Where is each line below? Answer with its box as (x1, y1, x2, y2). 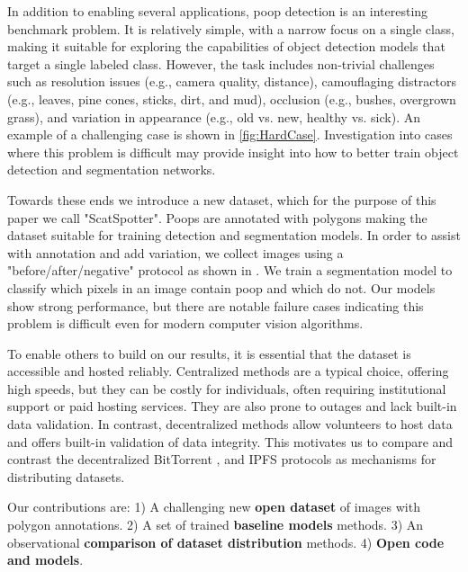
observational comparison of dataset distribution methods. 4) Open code (7, 532, 445, 551)
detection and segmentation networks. (7, 160, 216, 179)
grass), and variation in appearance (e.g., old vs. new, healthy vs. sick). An (7, 107, 421, 126)
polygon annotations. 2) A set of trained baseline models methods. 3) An (7, 515, 424, 534)
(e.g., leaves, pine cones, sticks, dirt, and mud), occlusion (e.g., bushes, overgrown (7, 89, 456, 108)
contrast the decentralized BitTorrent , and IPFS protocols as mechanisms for (7, 450, 436, 469)
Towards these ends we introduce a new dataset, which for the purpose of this (7, 190, 436, 209)
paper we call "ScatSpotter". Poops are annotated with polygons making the (7, 208, 427, 227)
